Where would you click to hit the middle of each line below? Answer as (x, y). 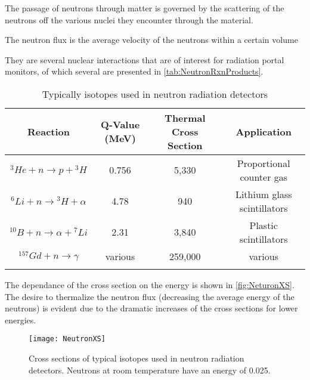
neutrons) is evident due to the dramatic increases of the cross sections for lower (151, 308)
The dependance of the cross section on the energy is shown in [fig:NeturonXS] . (150, 284)
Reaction (49, 131)
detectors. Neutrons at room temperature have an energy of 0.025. (150, 370)
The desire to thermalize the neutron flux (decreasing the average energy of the (150, 296)
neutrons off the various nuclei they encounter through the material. (129, 19)
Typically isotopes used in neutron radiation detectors (155, 94)
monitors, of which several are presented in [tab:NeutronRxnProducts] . (134, 71)
